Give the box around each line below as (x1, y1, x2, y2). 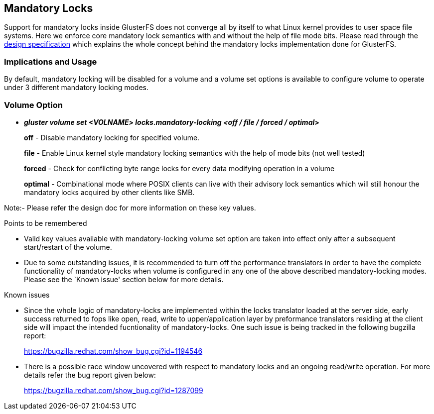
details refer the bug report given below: (24, 370, 156, 379)
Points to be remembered (4, 218, 87, 227)
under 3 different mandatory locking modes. (4, 83, 149, 92)
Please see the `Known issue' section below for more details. (24, 275, 224, 284)
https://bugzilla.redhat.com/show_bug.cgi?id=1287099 (24, 386, 203, 395)
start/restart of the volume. (24, 242, 112, 251)
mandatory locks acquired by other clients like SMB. (24, 188, 195, 197)
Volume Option (4, 100, 63, 110)
